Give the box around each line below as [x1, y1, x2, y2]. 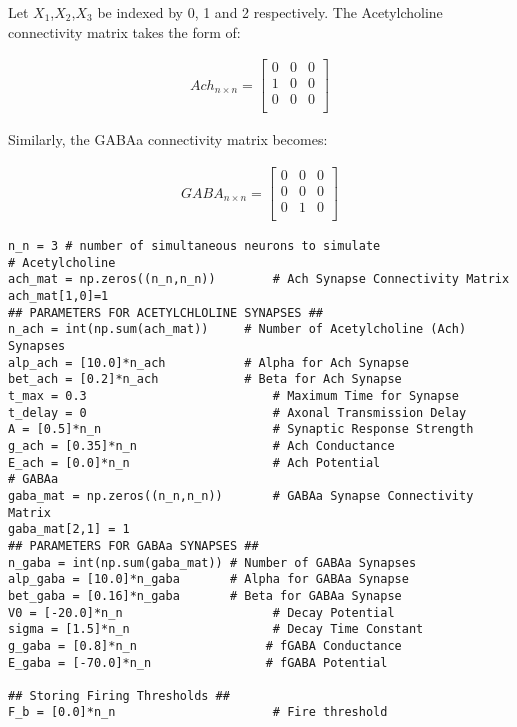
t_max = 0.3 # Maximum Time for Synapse [8, 389, 460, 403]
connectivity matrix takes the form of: [8, 21, 241, 42]
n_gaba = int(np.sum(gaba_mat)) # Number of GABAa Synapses [8, 555, 417, 570]
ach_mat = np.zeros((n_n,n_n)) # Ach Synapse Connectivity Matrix [8, 272, 510, 287]
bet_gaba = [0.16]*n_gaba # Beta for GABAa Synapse [8, 588, 402, 603]
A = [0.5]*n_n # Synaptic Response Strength [8, 422, 474, 437]
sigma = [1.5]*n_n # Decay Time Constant [8, 622, 424, 637]
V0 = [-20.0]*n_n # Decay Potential [8, 605, 395, 620]
